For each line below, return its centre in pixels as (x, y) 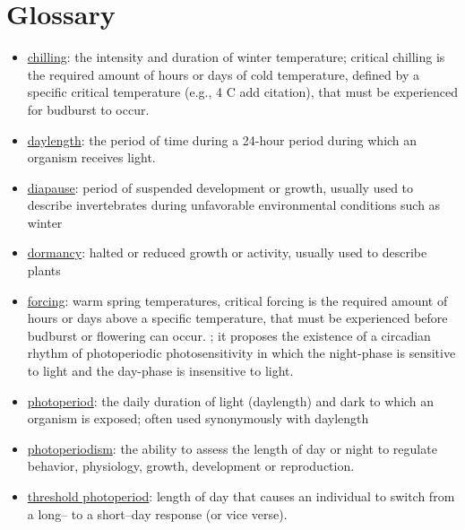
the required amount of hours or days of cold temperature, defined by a (223, 74)
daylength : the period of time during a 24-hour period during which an (222, 139)
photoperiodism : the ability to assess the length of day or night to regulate (232, 448)
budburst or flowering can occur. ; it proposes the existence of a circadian (229, 335)
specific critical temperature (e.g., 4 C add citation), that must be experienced (242, 92)
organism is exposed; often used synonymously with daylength (198, 418)
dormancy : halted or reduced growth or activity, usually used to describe (227, 252)
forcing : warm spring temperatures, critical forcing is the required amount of (237, 300)
